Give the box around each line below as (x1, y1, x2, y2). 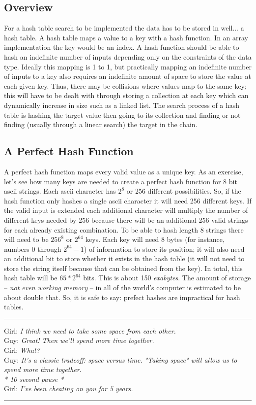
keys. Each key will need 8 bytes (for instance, (85, 234, 225, 244)
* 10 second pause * (4, 373, 64, 384)
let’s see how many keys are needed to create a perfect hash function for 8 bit (4, 176, 237, 186)
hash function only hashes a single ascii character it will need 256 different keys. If (4, 195, 252, 205)
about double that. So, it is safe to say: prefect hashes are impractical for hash (4, 292, 240, 302)
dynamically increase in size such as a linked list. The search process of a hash (4, 100, 240, 110)
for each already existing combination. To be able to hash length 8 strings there (4, 224, 244, 235)
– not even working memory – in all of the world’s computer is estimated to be (4, 282, 241, 293)
